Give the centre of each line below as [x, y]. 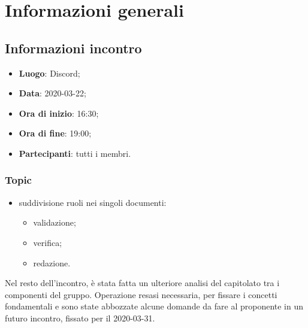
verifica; [48, 242]
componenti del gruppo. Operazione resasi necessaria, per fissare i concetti [141, 294]
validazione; [55, 222]
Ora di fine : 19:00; [55, 133]
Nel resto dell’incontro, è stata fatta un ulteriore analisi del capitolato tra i [142, 283]
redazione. [52, 262]
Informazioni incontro [73, 48]
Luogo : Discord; [49, 73]
